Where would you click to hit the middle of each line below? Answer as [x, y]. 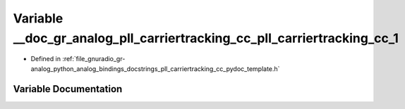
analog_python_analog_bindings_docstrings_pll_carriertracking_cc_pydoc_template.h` [155, 69]
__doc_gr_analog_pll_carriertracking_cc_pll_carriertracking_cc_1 [206, 38]
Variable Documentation [68, 89]
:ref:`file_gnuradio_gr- [94, 59]
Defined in [46, 59]
